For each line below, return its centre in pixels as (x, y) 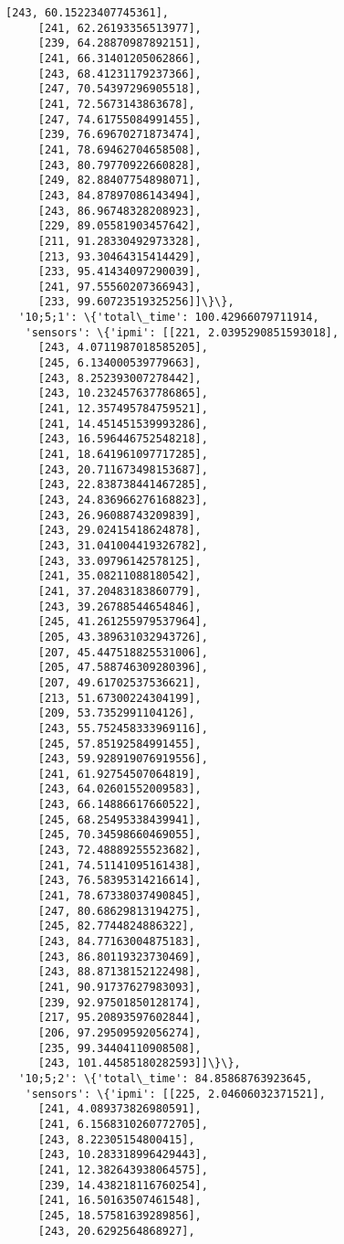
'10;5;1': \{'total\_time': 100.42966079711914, (169, 318)
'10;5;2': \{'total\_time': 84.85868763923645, (166, 1078)
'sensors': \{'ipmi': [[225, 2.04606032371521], (175, 1094)
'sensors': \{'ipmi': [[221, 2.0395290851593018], (182, 332)
